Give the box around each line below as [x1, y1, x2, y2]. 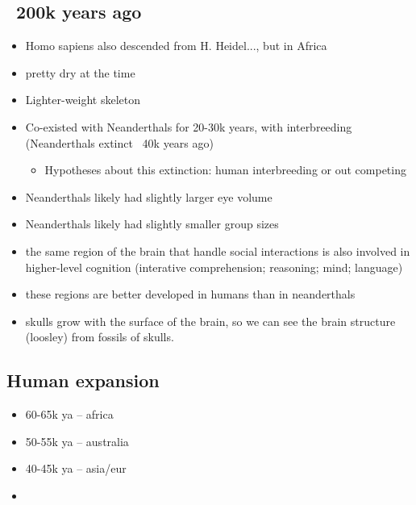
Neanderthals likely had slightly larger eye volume [25, 188, 272, 205]
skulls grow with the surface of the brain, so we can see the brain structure [25, 312, 396, 329]
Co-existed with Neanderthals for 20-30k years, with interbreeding [25, 118, 352, 135]
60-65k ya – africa [25, 406, 114, 423]
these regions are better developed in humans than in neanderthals [25, 286, 356, 303]
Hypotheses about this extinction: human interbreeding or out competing [44, 161, 406, 178]
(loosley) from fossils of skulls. [25, 328, 174, 345]
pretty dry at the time [25, 64, 135, 81]
